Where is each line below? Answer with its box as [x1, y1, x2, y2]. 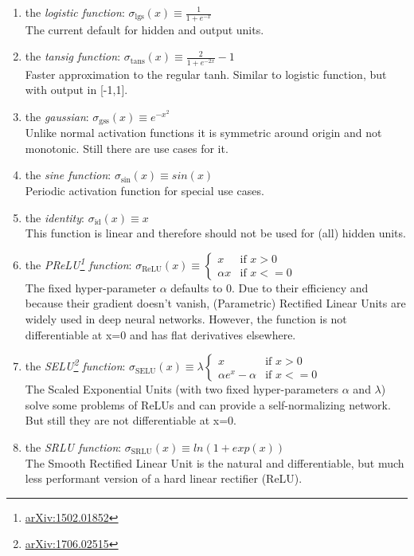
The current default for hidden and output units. [25, 21, 264, 37]
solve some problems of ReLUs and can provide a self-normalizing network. [25, 396, 391, 413]
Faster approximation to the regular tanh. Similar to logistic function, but [25, 65, 387, 82]
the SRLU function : [25, 438, 122, 455]
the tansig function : [25, 48, 121, 65]
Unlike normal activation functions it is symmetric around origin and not [25, 124, 382, 141]
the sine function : [25, 166, 111, 183]
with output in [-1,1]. [25, 81, 128, 98]
